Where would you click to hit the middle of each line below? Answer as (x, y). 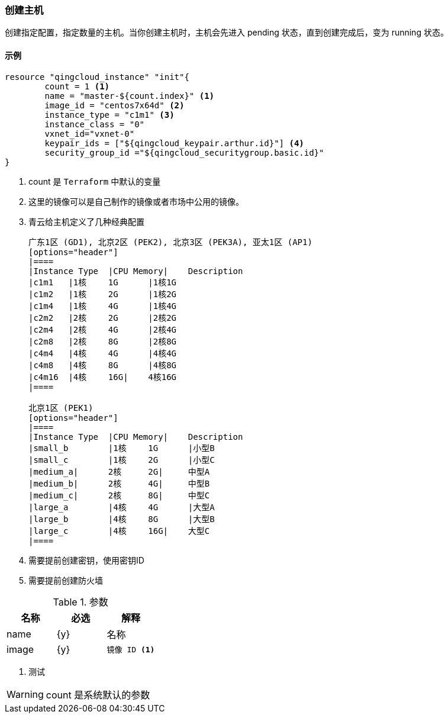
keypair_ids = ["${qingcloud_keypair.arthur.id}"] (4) (174, 143)
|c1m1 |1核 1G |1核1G (103, 282)
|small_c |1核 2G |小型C (122, 460)
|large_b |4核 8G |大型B (122, 519)
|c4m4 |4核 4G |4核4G (103, 353)
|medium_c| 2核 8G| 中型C (119, 495)
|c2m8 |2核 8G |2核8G (103, 341)
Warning (25, 694)
